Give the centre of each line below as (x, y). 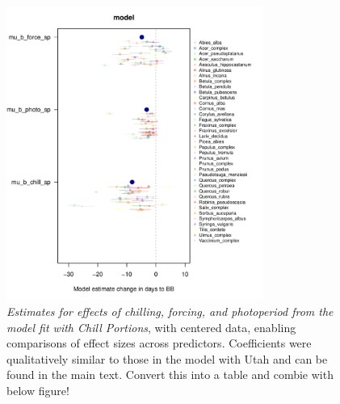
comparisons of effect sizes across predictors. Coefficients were (159, 343)
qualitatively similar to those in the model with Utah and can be (167, 358)
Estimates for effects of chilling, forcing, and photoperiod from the (170, 311)
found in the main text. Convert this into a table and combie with (170, 375)
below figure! (38, 390)
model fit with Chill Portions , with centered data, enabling (151, 327)
